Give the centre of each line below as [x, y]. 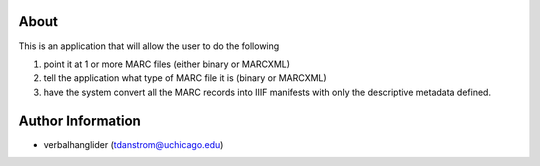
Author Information [80, 120]
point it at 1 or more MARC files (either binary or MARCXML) [166, 64]
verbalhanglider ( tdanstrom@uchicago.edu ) [133, 144]
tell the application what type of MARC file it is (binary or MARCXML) [185, 78]
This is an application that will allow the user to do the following [149, 46]
